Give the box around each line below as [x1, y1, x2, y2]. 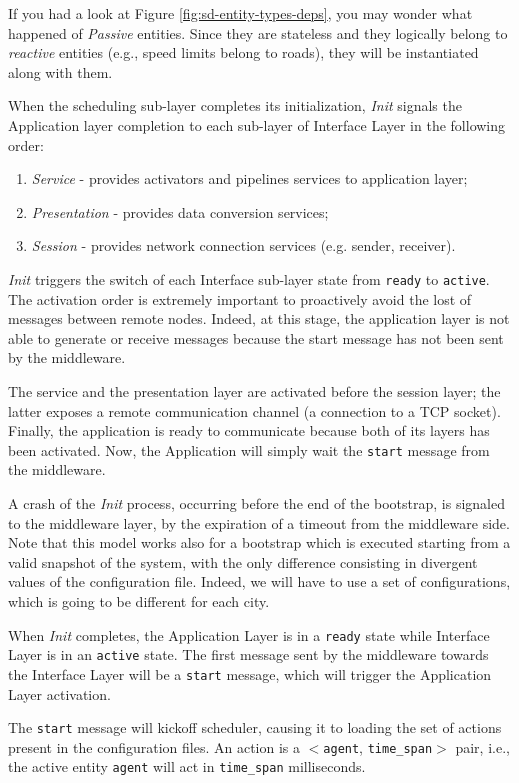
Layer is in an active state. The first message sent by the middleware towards [8, 644, 489, 665]
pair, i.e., [455, 736, 510, 757]
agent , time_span [323, 736, 433, 757]
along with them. [8, 61, 113, 82]
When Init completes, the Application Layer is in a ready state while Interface [8, 624, 490, 645]
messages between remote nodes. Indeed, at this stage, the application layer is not [8, 308, 510, 329]
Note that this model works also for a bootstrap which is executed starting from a [8, 532, 511, 553]
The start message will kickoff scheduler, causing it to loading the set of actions [8, 717, 502, 738]
